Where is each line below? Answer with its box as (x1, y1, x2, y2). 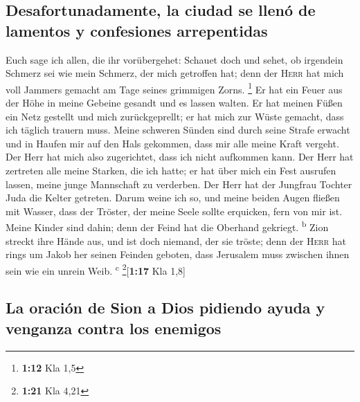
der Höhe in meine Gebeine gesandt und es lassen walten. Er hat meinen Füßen (6, 95, 343, 110)
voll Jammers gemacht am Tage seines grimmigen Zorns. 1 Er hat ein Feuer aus (6, 80, 343, 96)
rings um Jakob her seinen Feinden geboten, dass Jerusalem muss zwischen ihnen (6, 247, 350, 262)
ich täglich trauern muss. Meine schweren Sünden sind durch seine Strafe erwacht (6, 122, 350, 137)
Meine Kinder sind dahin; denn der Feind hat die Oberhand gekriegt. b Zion (6, 218, 329, 235)
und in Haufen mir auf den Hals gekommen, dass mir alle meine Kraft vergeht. (6, 136, 339, 150)
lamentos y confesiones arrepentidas (6, 19, 268, 41)
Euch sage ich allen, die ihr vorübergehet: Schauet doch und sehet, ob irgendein (6, 52, 343, 66)
